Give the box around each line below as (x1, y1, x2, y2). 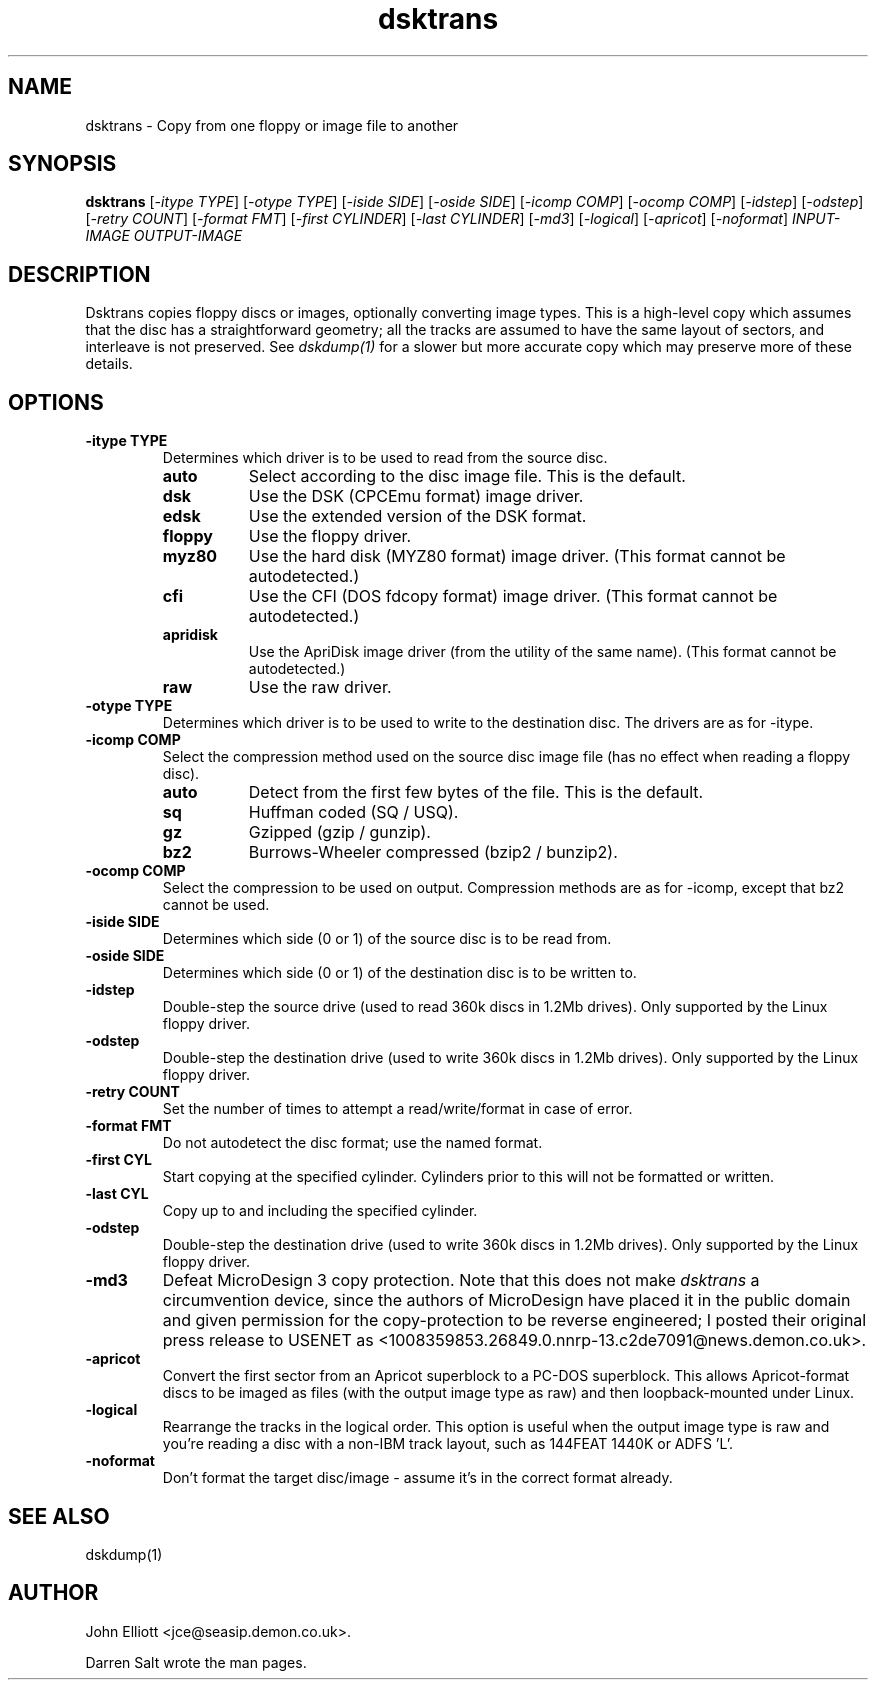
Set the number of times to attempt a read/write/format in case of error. (162, 1100, 633, 1118)
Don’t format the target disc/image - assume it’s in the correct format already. (162, 1469, 673, 1487)
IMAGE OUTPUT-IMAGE (85, 227, 243, 245)
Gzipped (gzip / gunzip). (248, 822, 431, 843)
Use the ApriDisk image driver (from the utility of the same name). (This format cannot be (248, 643, 837, 661)
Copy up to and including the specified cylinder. (162, 1202, 478, 1220)
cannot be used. (162, 896, 270, 914)
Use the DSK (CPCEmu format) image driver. (248, 486, 584, 507)
